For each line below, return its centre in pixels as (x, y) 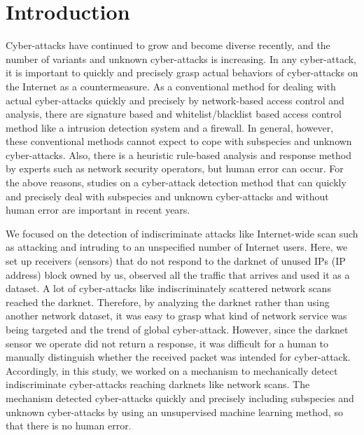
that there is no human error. (69, 426)
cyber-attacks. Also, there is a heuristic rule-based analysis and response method (178, 154)
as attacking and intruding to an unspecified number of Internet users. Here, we (177, 247)
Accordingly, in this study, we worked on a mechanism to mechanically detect (172, 370)
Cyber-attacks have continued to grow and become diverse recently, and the (168, 45)
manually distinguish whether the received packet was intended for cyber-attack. (178, 357)
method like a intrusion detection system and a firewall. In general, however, (170, 127)
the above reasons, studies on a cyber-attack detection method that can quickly (176, 182)
